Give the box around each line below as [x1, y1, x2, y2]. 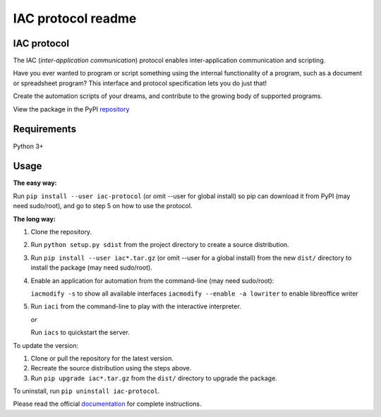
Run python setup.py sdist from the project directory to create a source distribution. [30, 241, 289, 249]
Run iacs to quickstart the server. [30, 328, 130, 337]
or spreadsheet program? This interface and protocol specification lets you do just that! [13, 78, 267, 87]
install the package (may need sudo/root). [30, 263, 153, 272]
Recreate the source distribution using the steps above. [30, 364, 192, 373]
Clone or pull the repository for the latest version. [30, 353, 174, 363]
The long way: [13, 214, 56, 223]
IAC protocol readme [13, 11, 137, 26]
